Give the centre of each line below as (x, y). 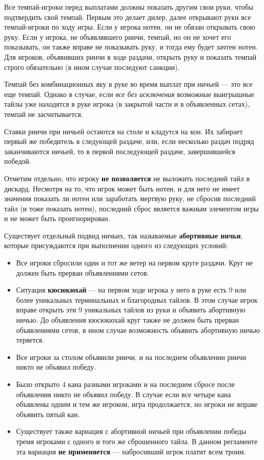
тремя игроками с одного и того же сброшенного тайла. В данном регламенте (137, 441)
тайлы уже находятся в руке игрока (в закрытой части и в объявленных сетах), (127, 104)
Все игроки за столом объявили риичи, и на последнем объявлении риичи (131, 357)
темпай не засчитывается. (44, 114)
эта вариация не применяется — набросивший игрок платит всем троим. (131, 451)
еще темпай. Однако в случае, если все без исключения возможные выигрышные (129, 94)
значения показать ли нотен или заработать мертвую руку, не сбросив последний (130, 198)
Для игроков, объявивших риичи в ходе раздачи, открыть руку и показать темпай (130, 56)
